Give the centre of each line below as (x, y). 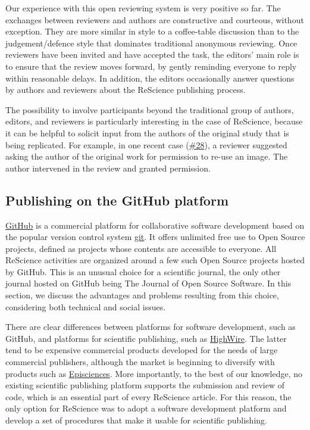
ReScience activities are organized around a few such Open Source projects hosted (155, 260)
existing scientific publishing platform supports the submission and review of (145, 385)
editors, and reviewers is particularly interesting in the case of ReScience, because (154, 121)
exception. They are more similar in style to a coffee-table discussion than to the (152, 31)
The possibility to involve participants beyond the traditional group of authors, (150, 109)
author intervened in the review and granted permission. (108, 168)
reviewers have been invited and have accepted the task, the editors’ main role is (152, 54)
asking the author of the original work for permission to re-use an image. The (147, 156)
